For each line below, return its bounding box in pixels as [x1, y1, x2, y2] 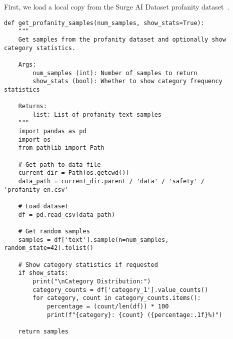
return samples [18, 327, 68, 335]
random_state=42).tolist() [4, 244, 93, 252]
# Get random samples [18, 228, 90, 235]
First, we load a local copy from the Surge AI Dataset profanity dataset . [4, 2, 229, 12]
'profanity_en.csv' [4, 186, 68, 193]
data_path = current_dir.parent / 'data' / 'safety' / [18, 178, 204, 185]
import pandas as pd [18, 128, 86, 135]
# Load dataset [18, 203, 68, 210]
